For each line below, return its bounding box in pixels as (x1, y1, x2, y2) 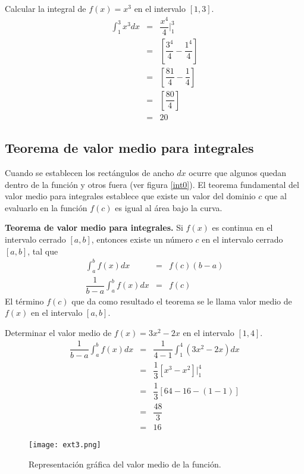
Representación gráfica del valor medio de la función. (29, 457, 221, 470)
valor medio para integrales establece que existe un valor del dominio (5, 190, 256, 202)
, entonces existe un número (91, 233, 193, 246)
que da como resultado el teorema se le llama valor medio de (71, 294, 292, 307)
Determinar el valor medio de (5, 326, 112, 338)
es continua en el (212, 221, 273, 234)
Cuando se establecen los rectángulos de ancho (5, 167, 174, 179)
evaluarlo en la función (5, 201, 87, 214)
